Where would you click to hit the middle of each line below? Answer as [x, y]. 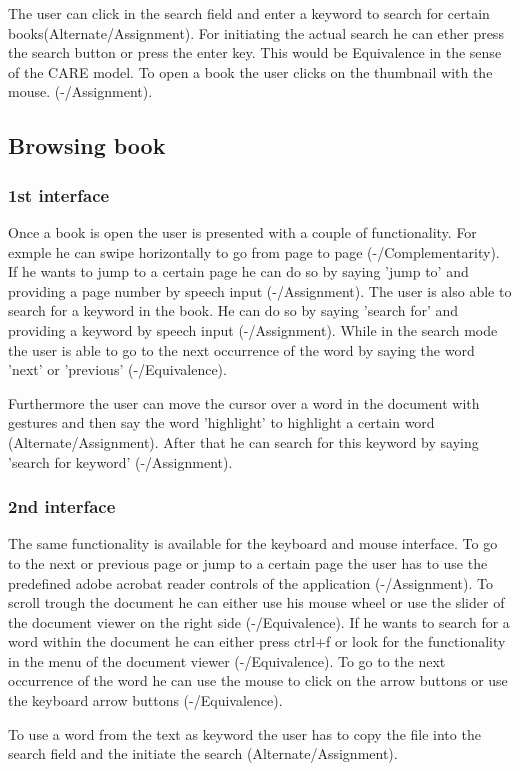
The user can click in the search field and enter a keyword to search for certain [249, 13]
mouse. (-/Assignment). [80, 91]
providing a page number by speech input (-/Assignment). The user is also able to [260, 290]
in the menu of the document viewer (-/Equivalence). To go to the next [227, 660]
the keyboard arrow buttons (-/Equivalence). [145, 700]
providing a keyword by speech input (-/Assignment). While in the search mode [253, 329]
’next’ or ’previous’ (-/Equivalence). [117, 369]
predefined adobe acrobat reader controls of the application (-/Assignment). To [250, 582]
